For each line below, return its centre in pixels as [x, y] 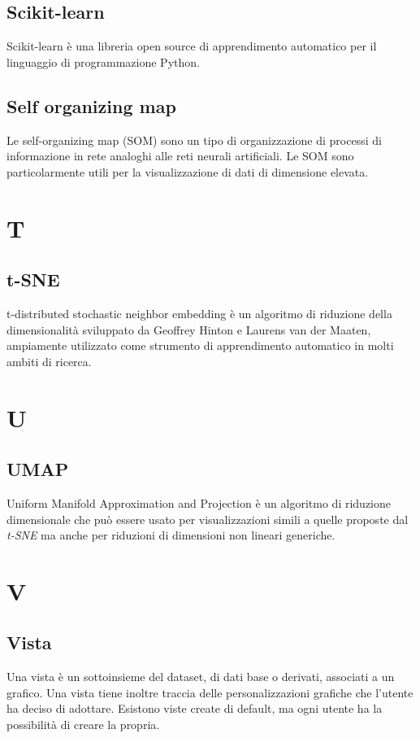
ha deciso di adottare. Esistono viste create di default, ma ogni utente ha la [195, 708]
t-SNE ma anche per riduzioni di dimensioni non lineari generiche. [171, 535]
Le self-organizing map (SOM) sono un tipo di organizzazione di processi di [194, 140]
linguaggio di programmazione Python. [103, 61]
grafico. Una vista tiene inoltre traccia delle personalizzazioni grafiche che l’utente [210, 692]
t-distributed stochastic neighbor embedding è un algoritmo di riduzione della [199, 313]
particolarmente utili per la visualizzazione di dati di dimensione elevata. [188, 171]
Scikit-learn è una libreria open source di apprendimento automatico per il [192, 46]
